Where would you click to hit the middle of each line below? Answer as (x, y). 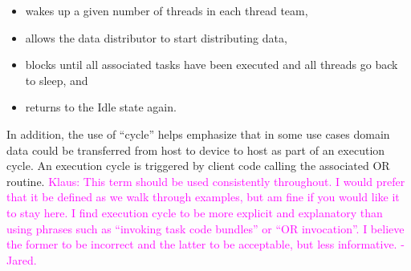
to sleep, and (57, 80)
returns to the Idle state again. (101, 107)
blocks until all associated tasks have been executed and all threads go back (212, 65)
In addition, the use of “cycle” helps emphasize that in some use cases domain (198, 133)
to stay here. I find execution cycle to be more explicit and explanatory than (195, 212)
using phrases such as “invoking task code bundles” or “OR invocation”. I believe (205, 228)
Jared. (22, 259)
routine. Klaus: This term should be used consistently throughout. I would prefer (206, 181)
